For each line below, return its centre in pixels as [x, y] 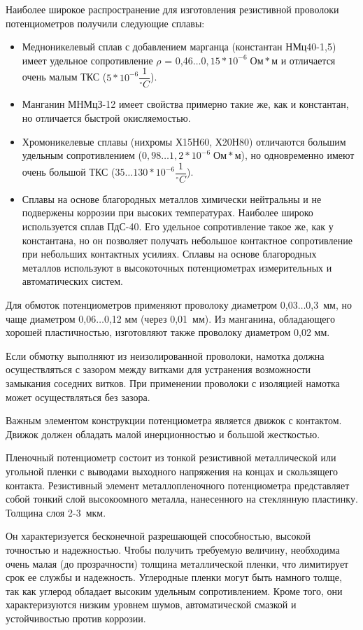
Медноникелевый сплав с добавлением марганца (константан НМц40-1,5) [179, 47]
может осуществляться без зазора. [78, 397]
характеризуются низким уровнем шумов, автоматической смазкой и [151, 604]
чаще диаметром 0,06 [51, 318]
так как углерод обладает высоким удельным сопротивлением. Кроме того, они [174, 590]
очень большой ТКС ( [69, 172]
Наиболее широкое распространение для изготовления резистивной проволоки [172, 9]
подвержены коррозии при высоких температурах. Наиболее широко [168, 212]
